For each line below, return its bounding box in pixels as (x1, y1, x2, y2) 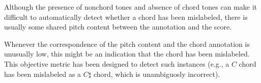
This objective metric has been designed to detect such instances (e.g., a (4, 58, 229, 69)
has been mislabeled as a (4, 68, 81, 79)
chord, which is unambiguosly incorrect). (93, 68, 220, 79)
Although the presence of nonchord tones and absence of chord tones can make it (4, 2, 257, 12)
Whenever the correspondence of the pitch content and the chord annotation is (4, 38, 250, 49)
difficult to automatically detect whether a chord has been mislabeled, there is (4, 11, 248, 22)
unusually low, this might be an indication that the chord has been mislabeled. (4, 48, 250, 59)
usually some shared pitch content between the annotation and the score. (4, 21, 232, 32)
